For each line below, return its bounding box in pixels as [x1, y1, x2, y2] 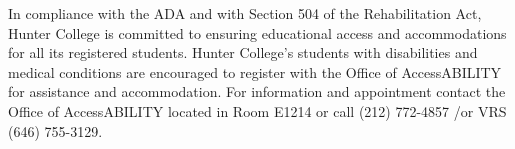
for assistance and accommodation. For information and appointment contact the [8, 81, 506, 102]
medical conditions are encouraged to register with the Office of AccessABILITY [8, 61, 502, 82]
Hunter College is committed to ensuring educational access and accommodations [8, 22, 507, 43]
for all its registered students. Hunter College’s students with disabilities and [8, 42, 478, 63]
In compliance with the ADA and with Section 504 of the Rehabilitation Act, [8, 3, 482, 23]
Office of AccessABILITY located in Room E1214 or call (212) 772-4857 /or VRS [8, 100, 507, 121]
